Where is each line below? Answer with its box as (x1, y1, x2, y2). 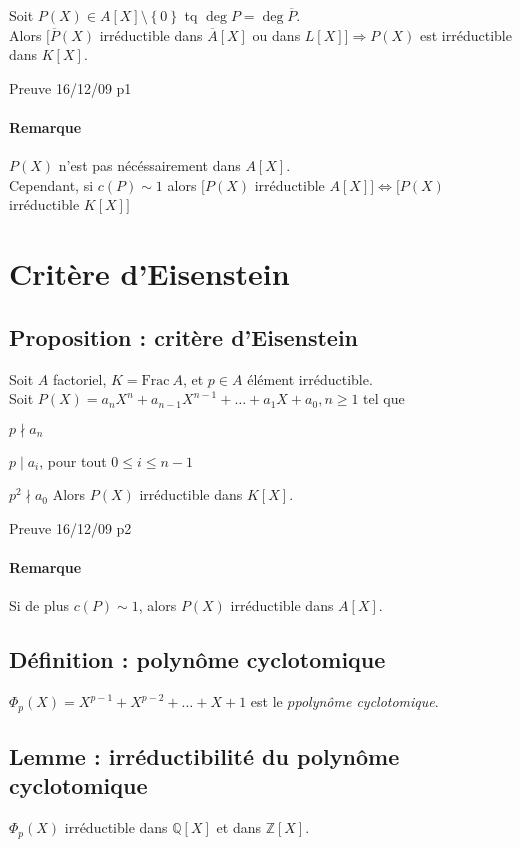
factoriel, (52, 368, 107, 389)
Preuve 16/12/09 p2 (9, 517, 132, 538)
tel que (363, 388, 405, 409)
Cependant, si (9, 174, 94, 195)
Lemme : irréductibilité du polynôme (9, 740, 400, 771)
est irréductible (419, 24, 512, 45)
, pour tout (39, 450, 107, 471)
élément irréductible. (247, 368, 373, 389)
